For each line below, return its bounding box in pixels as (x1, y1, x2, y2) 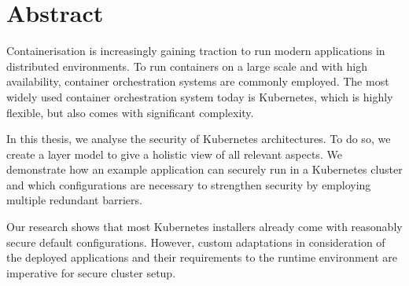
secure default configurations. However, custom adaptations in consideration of (6, 233, 385, 250)
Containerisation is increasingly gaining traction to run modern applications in (6, 42, 385, 59)
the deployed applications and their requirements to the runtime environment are (6, 249, 398, 266)
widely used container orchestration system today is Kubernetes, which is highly (6, 88, 393, 104)
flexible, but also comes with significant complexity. (6, 104, 254, 120)
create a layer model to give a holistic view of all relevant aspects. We (6, 145, 342, 162)
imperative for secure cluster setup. (6, 264, 176, 280)
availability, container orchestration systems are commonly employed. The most (6, 73, 389, 90)
